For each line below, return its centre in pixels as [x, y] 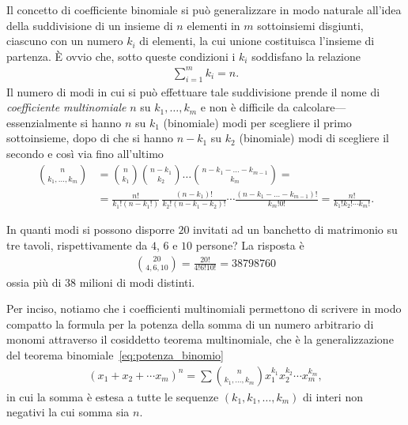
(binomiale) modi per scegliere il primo [257, 122]
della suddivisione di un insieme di [90, 25]
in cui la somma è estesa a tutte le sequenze [113, 396]
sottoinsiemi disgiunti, [310, 25]
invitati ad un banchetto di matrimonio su [295, 229]
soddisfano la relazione [306, 56]
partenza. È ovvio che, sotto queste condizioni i [121, 56]
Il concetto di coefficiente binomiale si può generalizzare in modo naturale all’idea [204, 9]
